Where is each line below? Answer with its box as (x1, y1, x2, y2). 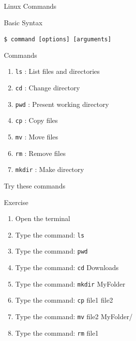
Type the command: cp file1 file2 (15, 295, 113, 305)
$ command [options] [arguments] (4, 36, 111, 43)
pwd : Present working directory (15, 99, 109, 109)
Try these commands (4, 181, 65, 191)
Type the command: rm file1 (15, 327, 99, 338)
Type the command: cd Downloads (15, 262, 119, 273)
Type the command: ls (15, 229, 85, 239)
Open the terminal (15, 213, 71, 223)
